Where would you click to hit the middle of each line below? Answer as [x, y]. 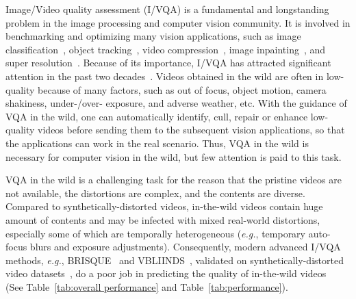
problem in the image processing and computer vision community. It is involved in [178, 22]
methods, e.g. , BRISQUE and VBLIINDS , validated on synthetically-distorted [175, 260]
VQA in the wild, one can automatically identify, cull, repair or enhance [157, 116]
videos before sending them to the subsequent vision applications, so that [191, 130]
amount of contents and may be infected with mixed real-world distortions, [163, 219]
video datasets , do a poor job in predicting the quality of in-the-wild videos [166, 273]
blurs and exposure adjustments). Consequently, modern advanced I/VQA [185, 247]
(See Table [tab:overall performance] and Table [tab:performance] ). [147, 286]
